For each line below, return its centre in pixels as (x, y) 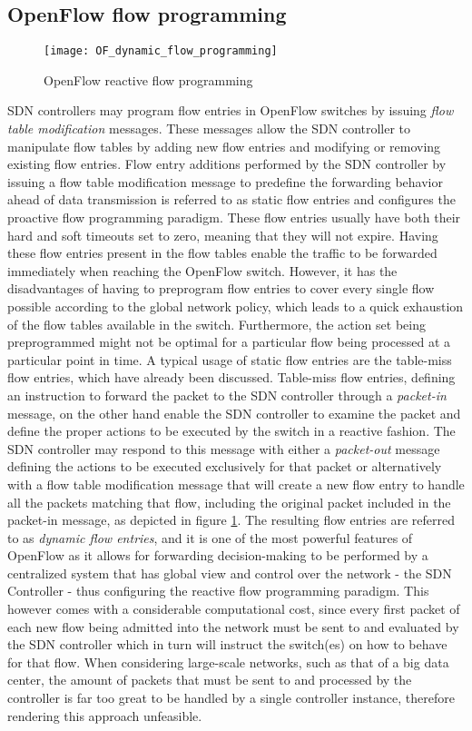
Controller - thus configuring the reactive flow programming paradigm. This (218, 591)
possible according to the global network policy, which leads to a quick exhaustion (236, 306)
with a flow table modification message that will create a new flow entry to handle (236, 484)
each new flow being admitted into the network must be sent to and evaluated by (233, 626)
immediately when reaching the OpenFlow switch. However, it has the (202, 270)
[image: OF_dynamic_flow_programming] (161, 51)
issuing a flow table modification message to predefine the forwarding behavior (225, 181)
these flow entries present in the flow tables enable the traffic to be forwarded (222, 253)
